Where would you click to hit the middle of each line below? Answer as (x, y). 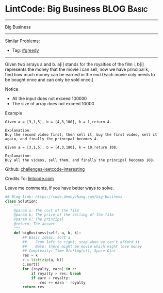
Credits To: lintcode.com (30, 179)
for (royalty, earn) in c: (50, 269)
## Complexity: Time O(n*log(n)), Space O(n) (69, 251)
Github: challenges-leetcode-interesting (45, 169)
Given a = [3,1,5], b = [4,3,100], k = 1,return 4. (58, 122)
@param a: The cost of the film (46, 210)
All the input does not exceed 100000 (49, 98)
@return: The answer (34, 224)
